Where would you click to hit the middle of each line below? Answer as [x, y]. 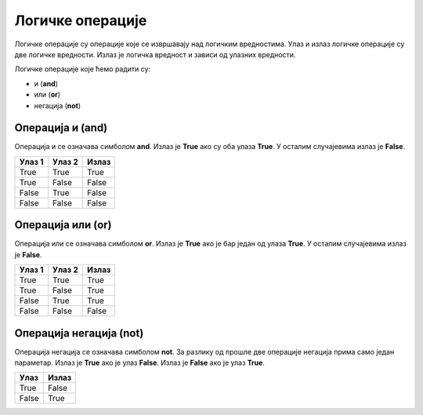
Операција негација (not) [79, 333]
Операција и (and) [61, 128]
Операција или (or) [63, 225]
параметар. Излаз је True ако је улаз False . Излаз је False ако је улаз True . [140, 362]
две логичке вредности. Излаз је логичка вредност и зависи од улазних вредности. [155, 54]
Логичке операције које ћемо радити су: [83, 69]
